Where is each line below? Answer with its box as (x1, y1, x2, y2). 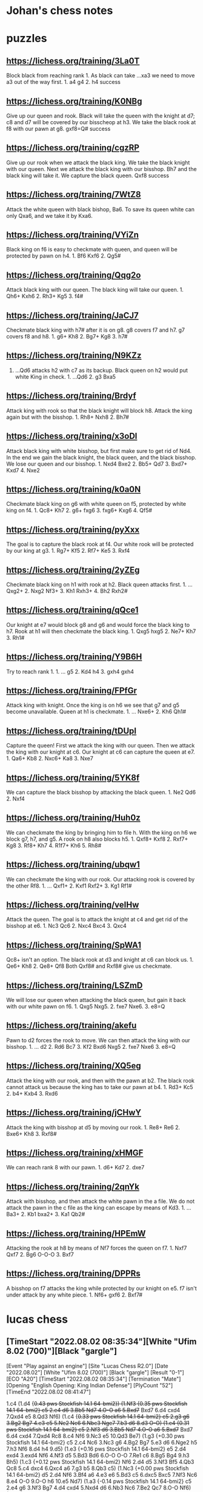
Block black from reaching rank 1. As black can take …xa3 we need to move (6, 72, 195, 79)
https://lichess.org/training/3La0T (6, 55, 140, 66)
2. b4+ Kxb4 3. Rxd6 (6, 1090, 58, 1097)
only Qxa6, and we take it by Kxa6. (6, 212, 93, 219)
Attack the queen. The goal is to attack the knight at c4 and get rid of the (6, 916, 188, 923)
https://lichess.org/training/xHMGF (6, 1147, 144, 1158)
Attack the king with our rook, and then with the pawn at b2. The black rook (6, 1077, 195, 1084)
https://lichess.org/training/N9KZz (6, 351, 142, 361)
